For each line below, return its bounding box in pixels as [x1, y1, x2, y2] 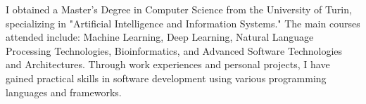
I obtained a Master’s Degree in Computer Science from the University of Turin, [6, 2, 352, 16]
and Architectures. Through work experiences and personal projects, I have [6, 57, 330, 72]
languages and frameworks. [6, 84, 122, 99]
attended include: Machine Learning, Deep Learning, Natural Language [6, 30, 314, 44]
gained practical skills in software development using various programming [6, 70, 327, 85]
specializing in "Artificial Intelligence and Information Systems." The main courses [6, 15, 360, 30]
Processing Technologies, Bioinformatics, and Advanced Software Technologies [6, 43, 343, 58]
